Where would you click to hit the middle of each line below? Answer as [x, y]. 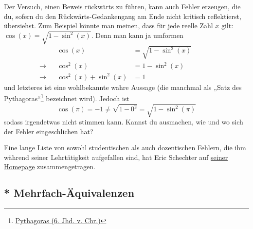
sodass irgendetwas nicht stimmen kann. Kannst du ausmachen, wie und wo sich [124, 122]
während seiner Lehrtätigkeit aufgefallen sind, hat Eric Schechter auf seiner [116, 157]
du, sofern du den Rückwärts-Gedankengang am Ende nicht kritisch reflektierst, [123, 16]
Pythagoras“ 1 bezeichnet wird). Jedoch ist [67, 97]
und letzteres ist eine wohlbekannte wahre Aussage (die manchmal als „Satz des [123, 87]
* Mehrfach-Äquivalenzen [69, 193]
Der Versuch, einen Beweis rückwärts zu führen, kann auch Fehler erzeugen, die [122, 6]
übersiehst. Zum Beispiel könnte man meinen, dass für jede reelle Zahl [108, 26]
